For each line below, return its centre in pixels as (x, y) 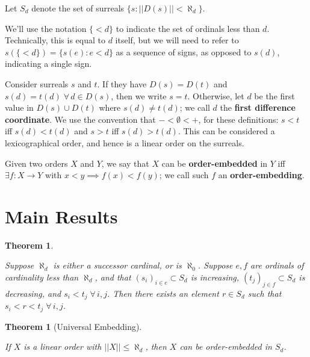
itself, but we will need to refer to (177, 40)
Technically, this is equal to (55, 40)
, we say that (125, 163)
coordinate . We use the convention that (80, 119)
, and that (113, 277)
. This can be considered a (226, 131)
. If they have (122, 83)
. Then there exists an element (163, 293)
